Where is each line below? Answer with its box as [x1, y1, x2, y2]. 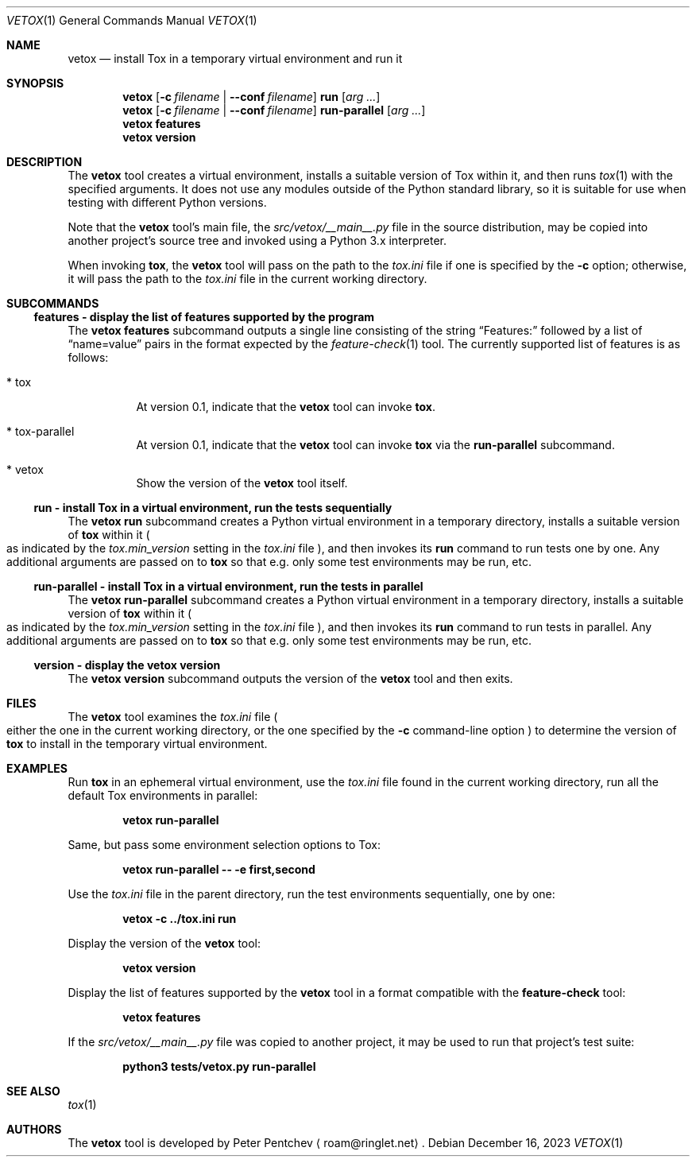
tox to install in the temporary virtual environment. [6, 737, 268, 750]
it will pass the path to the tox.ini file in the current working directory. [68, 272, 427, 285]
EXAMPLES [6, 762, 68, 775]
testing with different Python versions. [68, 196, 267, 209]
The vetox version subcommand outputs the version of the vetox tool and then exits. [68, 672, 513, 685]
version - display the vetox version [33, 658, 221, 672]
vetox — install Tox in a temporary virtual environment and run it [68, 52, 403, 65]
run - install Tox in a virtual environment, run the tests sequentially [33, 501, 392, 514]
